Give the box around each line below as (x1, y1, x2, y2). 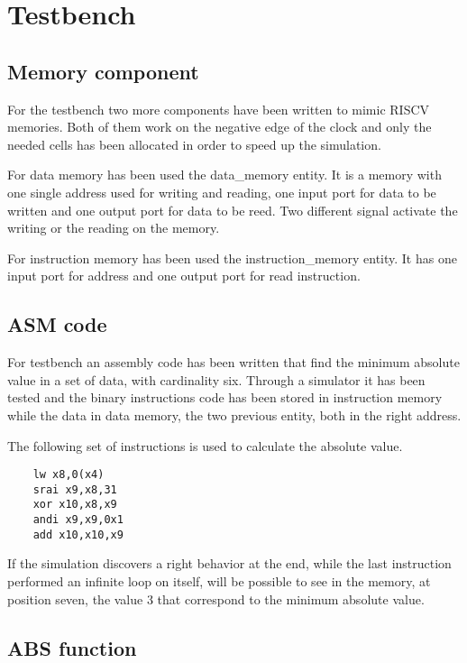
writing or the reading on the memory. (7, 218, 220, 237)
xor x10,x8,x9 (32, 498, 117, 511)
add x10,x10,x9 (32, 528, 124, 541)
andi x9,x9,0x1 (32, 513, 124, 527)
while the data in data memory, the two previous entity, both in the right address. (7, 405, 462, 424)
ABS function (7, 633, 137, 661)
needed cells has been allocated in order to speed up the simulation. (7, 134, 381, 153)
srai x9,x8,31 (32, 483, 117, 496)
